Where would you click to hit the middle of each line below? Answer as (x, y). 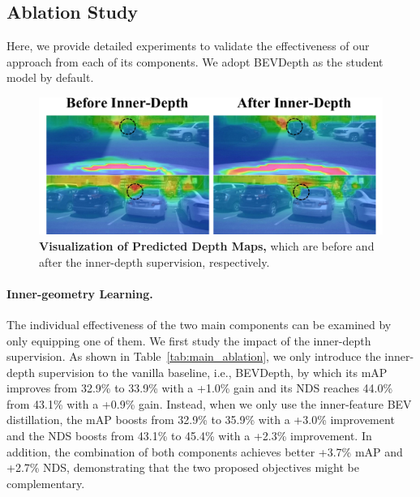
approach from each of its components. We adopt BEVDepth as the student (195, 61)
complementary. (46, 483)
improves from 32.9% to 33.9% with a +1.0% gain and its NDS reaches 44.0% (200, 388)
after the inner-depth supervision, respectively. (154, 261)
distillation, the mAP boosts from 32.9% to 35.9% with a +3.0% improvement (201, 420)
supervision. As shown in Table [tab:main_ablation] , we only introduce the (194, 356)
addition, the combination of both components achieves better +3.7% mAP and (205, 451)
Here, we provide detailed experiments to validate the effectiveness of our (188, 46)
